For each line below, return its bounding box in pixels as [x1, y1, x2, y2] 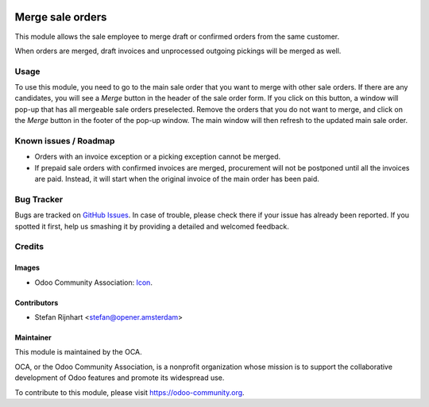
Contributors [14, 298, 59, 307]
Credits [14, 241, 44, 252]
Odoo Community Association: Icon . [34, 278, 153, 287]
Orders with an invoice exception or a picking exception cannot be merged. [34, 152, 281, 162]
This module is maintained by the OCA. [14, 347, 142, 357]
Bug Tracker [14, 194, 64, 205]
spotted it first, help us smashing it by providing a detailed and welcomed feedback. [14, 221, 289, 231]
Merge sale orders [14, 10, 107, 24]
